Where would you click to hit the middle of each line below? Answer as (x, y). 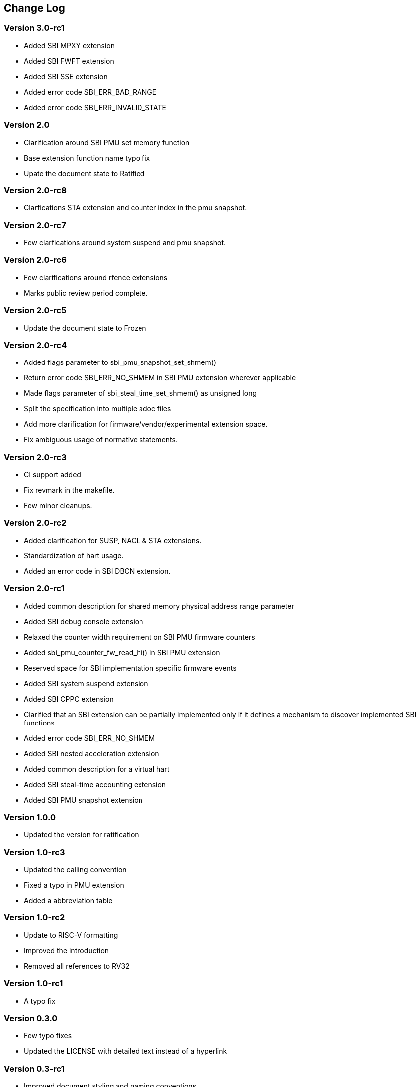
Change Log (35, 8)
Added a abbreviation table (68, 901)
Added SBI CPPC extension (69, 699)
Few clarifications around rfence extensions (96, 277)
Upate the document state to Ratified (84, 173)
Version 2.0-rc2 (35, 523)
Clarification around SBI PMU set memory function (107, 142)
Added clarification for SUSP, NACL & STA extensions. (113, 540)
